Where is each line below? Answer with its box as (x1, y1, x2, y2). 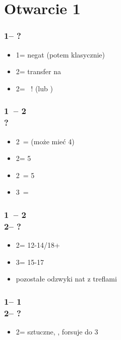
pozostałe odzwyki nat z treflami (16, 273, 117, 284)
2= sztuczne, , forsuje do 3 (16, 326, 98, 336)
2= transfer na (16, 66, 62, 77)
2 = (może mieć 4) (16, 136, 75, 146)
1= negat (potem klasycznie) (16, 49, 105, 60)
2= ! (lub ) (16, 83, 53, 93)
